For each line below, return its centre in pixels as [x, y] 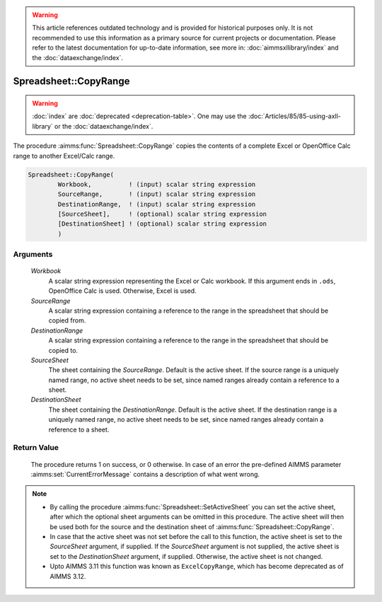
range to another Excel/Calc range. [64, 156]
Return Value [36, 448]
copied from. [67, 320]
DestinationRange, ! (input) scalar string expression [157, 204]
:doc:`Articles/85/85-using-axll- [294, 116]
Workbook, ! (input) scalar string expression [157, 184]
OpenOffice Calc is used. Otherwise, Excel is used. [123, 291]
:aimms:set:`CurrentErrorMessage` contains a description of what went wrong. [145, 474]
